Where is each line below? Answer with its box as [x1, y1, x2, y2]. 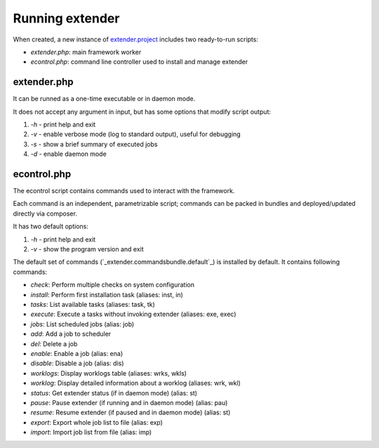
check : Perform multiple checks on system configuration [30, 281, 194, 289]
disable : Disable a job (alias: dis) [30, 359, 124, 368]
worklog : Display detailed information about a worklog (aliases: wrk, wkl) [30, 379, 241, 388]
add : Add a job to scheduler [30, 330, 112, 338]
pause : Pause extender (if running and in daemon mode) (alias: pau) [30, 398, 228, 407]
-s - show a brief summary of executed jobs [30, 140, 158, 148]
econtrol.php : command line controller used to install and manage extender [30, 58, 248, 66]
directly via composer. [13, 209, 77, 218]
